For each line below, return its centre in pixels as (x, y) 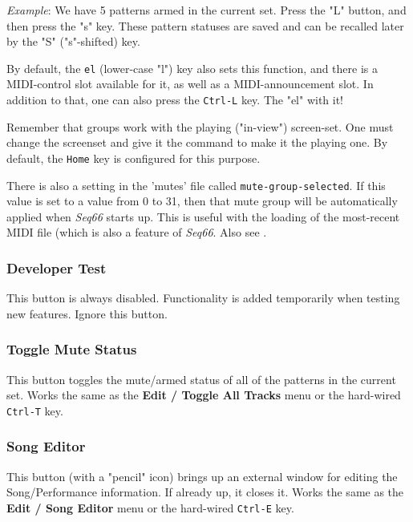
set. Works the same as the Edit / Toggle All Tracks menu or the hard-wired (204, 395)
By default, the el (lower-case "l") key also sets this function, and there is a (192, 68)
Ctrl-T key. (35, 410)
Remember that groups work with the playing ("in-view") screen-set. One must (200, 126)
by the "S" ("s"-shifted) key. (73, 41)
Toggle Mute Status (72, 349)
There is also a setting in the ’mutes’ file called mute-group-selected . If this (196, 185)
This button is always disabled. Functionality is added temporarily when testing (203, 298)
